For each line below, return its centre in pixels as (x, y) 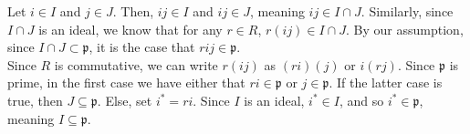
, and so (361, 100)
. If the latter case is (386, 82)
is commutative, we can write (136, 64)
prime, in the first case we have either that (126, 82)
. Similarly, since (407, 11)
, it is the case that (142, 47)
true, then (35, 100)
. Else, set (125, 100)
